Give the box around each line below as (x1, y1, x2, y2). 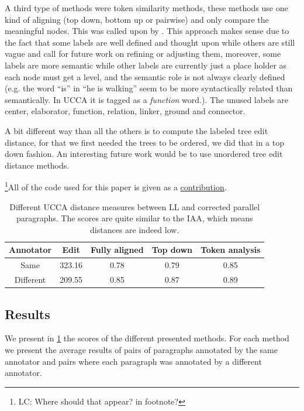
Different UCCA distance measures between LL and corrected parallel (9, 200, 260, 213)
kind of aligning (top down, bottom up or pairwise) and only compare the (5, 13, 269, 25)
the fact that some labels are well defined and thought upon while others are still (5, 36, 295, 48)
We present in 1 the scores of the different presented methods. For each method (5, 332, 289, 344)
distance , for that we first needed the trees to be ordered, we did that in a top (5, 136, 284, 148)
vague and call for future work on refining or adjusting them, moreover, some (5, 47, 281, 60)
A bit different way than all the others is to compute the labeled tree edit (5, 124, 268, 136)
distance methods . (5, 159, 70, 171)
